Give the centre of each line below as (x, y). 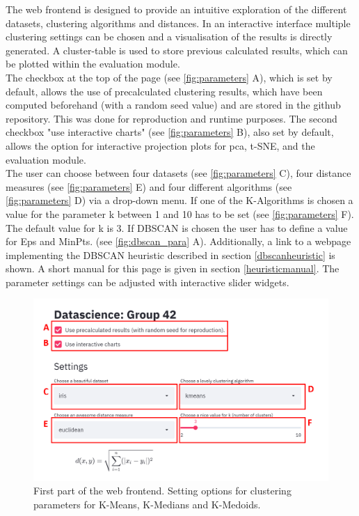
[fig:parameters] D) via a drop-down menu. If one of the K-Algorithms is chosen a (179, 200)
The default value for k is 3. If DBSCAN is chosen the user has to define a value (177, 227)
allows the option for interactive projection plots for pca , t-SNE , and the (160, 145)
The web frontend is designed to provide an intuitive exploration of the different (176, 9)
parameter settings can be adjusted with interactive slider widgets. (147, 282)
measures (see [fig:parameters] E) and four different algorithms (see (149, 186)
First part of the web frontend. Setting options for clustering (162, 491)
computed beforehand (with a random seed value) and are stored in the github (173, 105)
